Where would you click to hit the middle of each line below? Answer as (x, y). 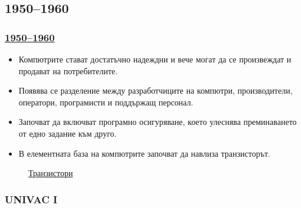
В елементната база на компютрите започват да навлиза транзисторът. (144, 153)
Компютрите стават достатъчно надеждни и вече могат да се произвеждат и (155, 59)
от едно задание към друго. (68, 133)
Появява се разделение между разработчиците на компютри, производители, (156, 90)
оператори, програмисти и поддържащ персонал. (106, 102)
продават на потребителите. (68, 70)
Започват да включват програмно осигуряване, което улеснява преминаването (158, 122)
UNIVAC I (31, 199)
